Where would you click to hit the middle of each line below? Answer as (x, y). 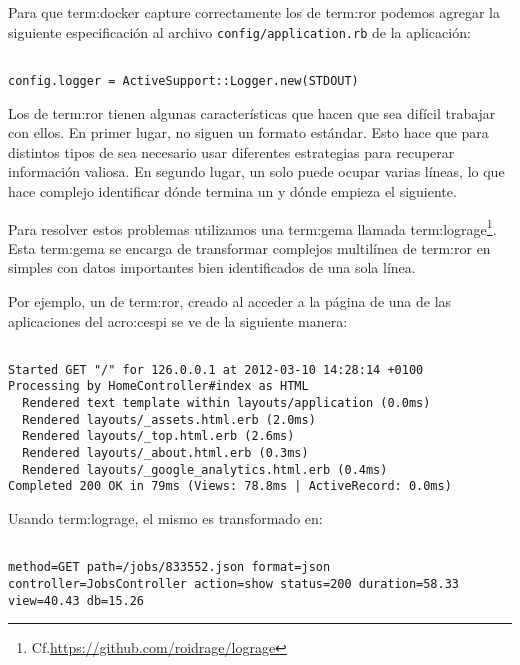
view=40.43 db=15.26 (76, 600)
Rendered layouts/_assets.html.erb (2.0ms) (169, 419)
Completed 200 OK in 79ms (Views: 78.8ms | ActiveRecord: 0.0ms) (230, 486)
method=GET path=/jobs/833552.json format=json (169, 567)
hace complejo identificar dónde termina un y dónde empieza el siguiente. (232, 190)
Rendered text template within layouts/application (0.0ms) (226, 403)
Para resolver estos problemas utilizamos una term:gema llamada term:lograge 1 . (252, 227)
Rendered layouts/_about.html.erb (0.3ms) (165, 453)
